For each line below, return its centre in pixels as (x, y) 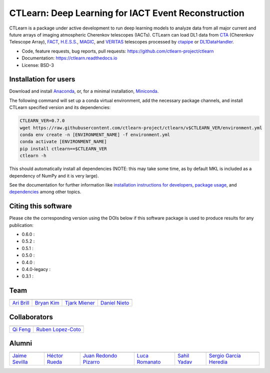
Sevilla (20, 362)
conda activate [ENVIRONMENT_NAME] (63, 142)
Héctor (55, 356)
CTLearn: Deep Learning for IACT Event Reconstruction (127, 13)
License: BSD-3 (38, 65)
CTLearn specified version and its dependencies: (60, 107)
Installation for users (42, 79)
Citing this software (40, 206)
